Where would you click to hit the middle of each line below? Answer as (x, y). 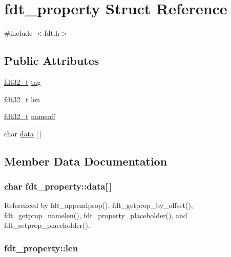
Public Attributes (52, 61)
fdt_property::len (41, 248)
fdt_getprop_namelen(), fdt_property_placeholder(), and (96, 215)
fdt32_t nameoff (30, 116)
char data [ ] (23, 133)
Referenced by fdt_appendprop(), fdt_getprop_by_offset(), (99, 205)
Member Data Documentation (86, 161)
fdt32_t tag (23, 81)
